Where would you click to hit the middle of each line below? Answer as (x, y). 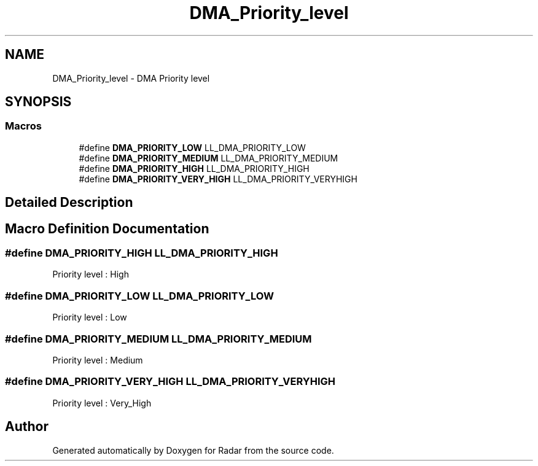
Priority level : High (91, 274)
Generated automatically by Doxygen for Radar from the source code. (193, 450)
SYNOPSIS (38, 102)
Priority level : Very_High (102, 403)
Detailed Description (69, 203)
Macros (23, 126)
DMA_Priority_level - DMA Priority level (131, 78)
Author (27, 427)
